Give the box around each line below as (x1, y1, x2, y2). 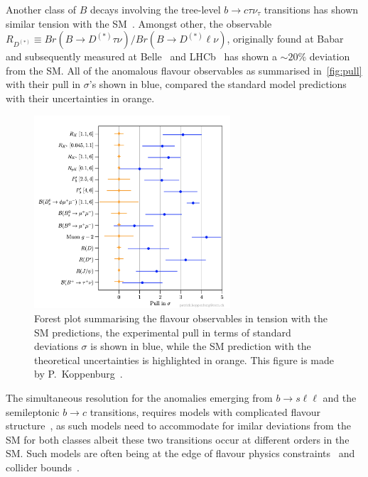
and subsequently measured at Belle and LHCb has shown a (6, 49, 277, 64)
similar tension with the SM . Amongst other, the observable (6, 16, 272, 31)
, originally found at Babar (227, 31, 344, 46)
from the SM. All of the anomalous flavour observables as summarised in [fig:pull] (6, 62, 362, 77)
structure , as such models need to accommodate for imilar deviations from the (6, 418, 351, 433)
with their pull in (6, 77, 81, 92)
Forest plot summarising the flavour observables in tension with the (34, 310, 328, 325)
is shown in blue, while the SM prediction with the (90, 339, 311, 353)
